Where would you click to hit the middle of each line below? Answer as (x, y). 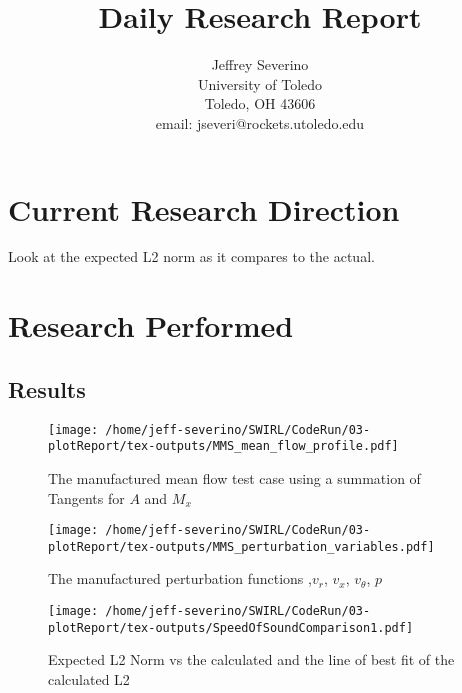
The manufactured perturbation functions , (180, 578)
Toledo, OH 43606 (260, 103)
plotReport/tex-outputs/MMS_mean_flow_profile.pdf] (223, 446)
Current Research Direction (204, 208)
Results (47, 388)
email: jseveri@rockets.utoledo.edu (260, 122)
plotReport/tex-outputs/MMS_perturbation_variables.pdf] (241, 546)
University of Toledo (260, 83)
